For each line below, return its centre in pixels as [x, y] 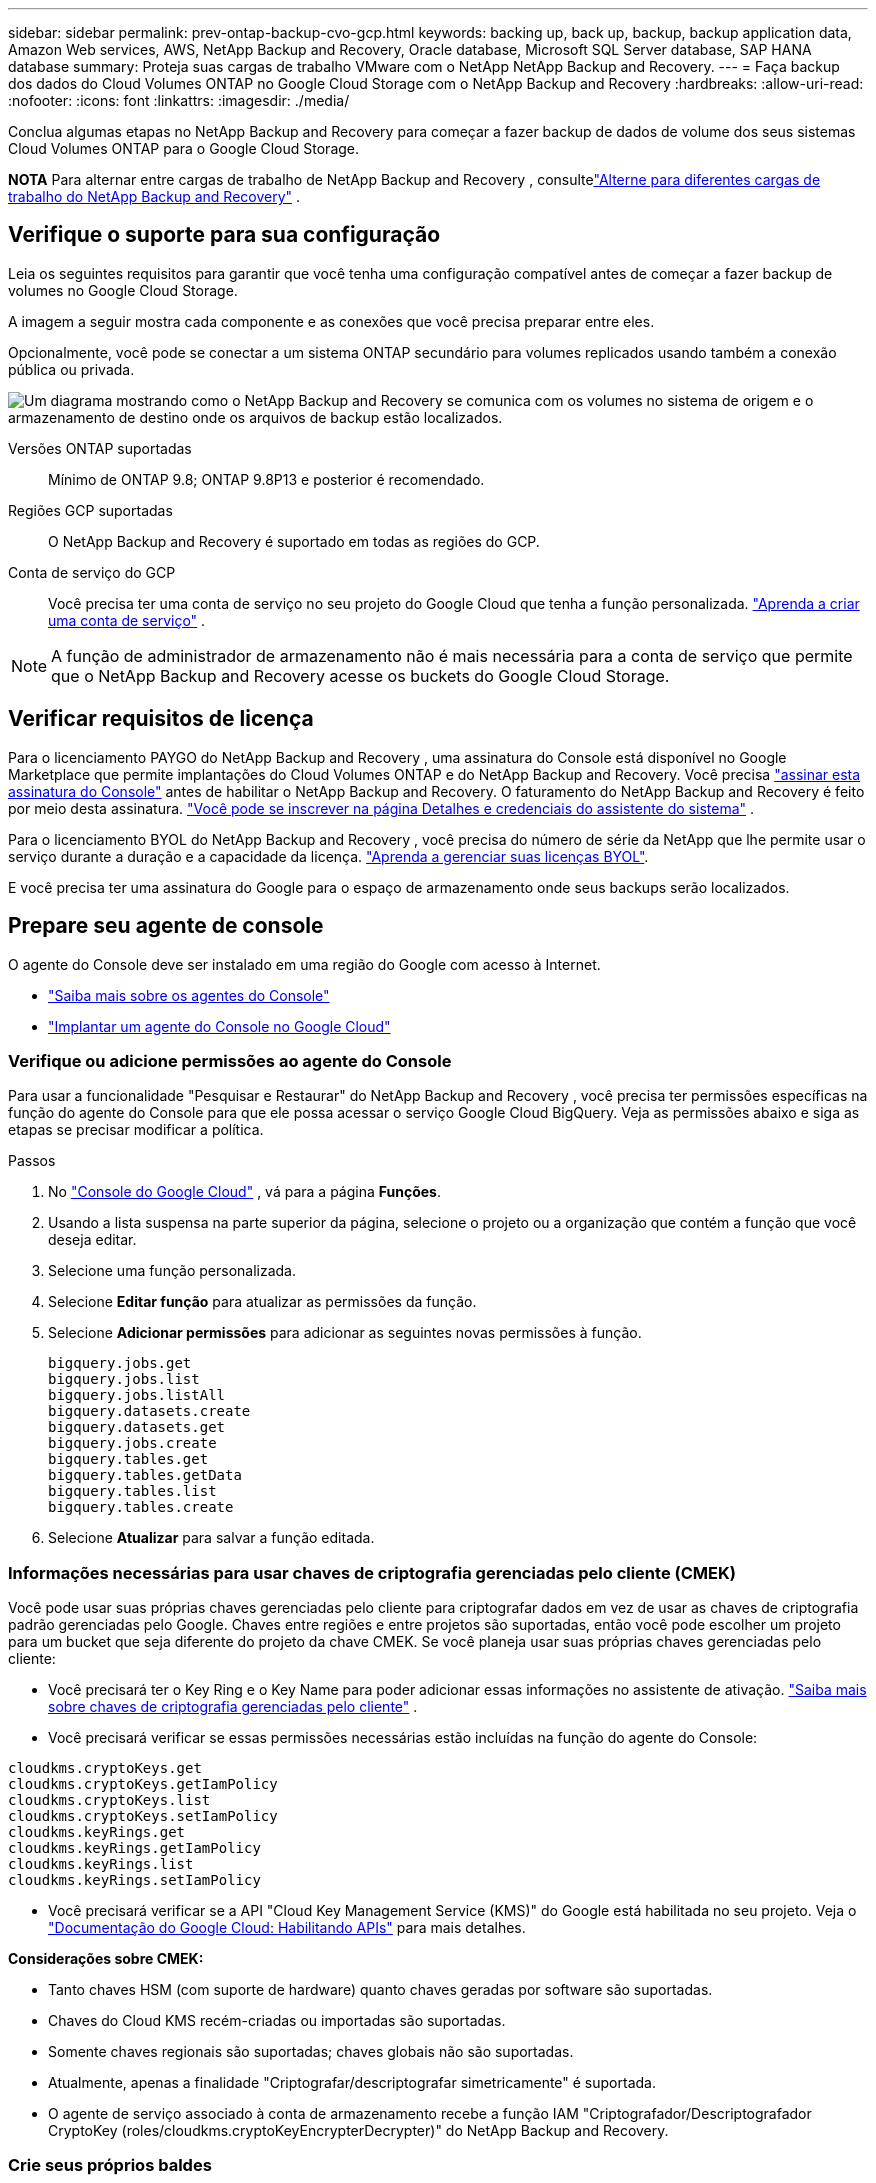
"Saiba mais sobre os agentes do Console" [189, 995]
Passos [32, 1161]
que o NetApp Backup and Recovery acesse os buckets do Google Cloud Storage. [360, 675]
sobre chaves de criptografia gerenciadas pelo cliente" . [233, 1707]
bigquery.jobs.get [120, 1363]
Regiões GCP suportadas [90, 510]
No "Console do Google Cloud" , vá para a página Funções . [244, 1192]
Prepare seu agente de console [166, 926]
